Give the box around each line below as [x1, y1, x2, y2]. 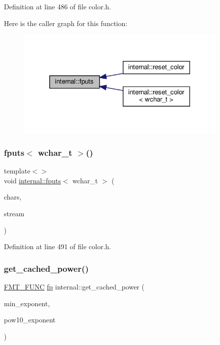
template [4, 166, 30, 176]
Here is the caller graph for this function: [4, 18, 128, 28]
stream [4, 208, 25, 218]
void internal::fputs [4, 175, 61, 185]
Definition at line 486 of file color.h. [4, 1, 111, 11]
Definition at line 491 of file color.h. [4, 241, 111, 252]
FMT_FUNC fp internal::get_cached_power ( [4, 281, 144, 291]
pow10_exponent [4, 315, 56, 325]
